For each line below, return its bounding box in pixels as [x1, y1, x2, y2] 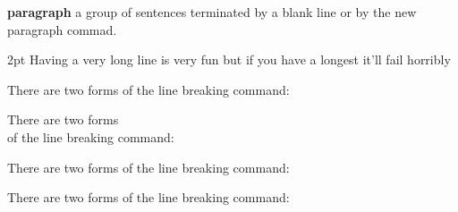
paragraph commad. [7, 20, 117, 38]
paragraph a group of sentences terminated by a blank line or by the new [7, 3, 417, 21]
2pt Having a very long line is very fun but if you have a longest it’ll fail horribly [7, 50, 451, 69]
